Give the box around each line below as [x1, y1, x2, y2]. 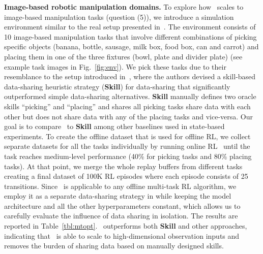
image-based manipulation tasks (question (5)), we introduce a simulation [4, 11, 234, 22]
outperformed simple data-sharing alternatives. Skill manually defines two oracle [4, 91, 256, 102]
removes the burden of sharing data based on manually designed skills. [4, 240, 224, 251]
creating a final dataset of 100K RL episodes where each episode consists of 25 [4, 171, 248, 181]
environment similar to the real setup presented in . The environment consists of [4, 21, 256, 32]
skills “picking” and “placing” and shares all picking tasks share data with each [4, 101, 251, 111]
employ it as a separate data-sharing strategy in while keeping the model [4, 190, 231, 201]
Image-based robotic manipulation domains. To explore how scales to [4, 2, 244, 12]
